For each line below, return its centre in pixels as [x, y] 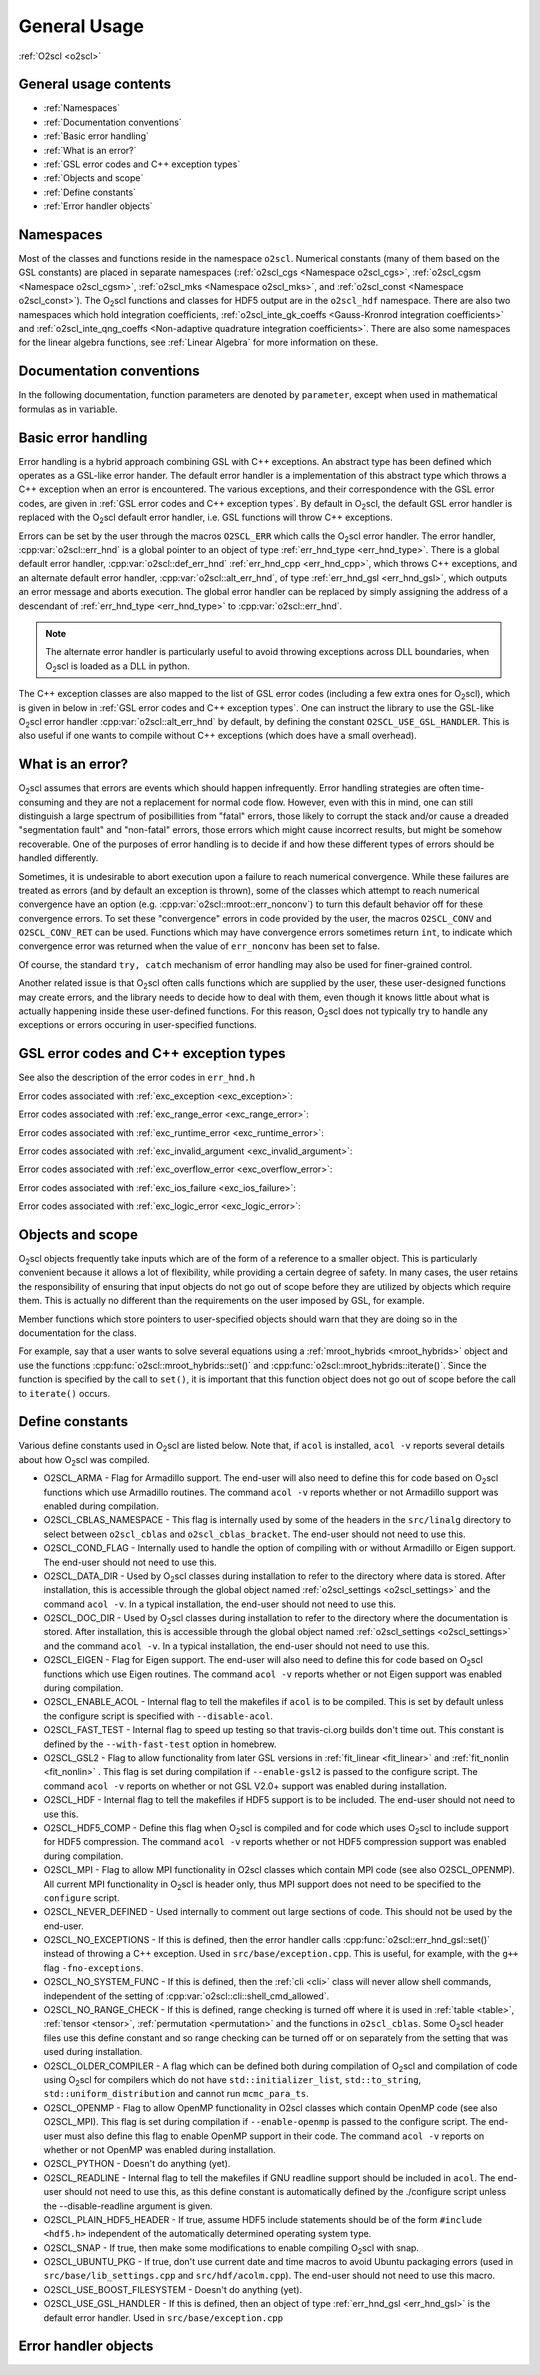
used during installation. [93, 2052]
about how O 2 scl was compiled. [84, 1460]
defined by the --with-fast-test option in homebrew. [160, 1744]
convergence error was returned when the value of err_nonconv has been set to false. [199, 946]
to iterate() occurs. [64, 1393]
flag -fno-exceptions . [93, 1967]
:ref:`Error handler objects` [98, 206]
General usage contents [95, 84]
